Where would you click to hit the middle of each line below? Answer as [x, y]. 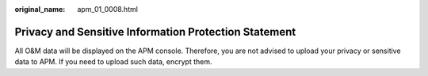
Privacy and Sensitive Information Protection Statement [155, 32]
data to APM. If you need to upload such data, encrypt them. [113, 62]
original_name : [40, 9]
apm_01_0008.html [108, 9]
